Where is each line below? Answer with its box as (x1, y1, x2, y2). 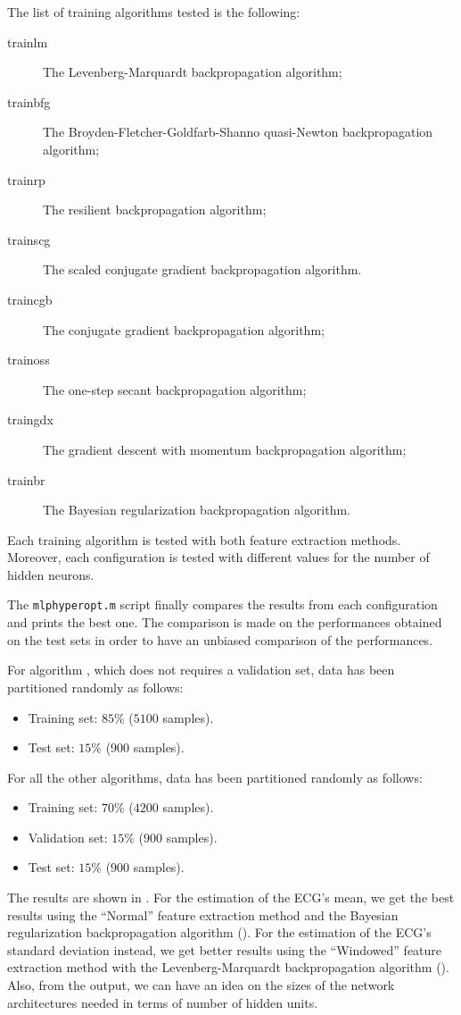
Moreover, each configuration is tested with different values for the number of (7, 548, 430, 566)
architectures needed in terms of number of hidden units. (7, 993, 318, 1011)
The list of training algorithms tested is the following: (7, 3, 300, 21)
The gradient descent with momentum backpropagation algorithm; (43, 440, 407, 458)
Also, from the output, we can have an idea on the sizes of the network (7, 976, 395, 994)
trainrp (7, 170, 45, 189)
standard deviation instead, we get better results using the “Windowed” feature (7, 940, 442, 959)
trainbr (7, 470, 45, 489)
